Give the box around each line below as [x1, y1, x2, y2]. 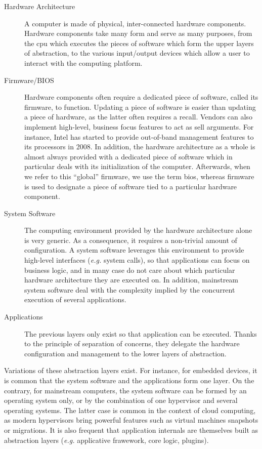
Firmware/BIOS [4, 74, 54, 85]
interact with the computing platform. [24, 57, 143, 68]
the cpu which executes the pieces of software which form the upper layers [24, 37, 254, 48]
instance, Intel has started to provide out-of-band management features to [24, 131, 254, 142]
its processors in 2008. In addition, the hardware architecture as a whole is [24, 141, 255, 152]
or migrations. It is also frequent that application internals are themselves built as [4, 424, 258, 435]
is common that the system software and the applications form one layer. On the [4, 375, 254, 385]
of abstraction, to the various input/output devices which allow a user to [24, 48, 250, 58]
